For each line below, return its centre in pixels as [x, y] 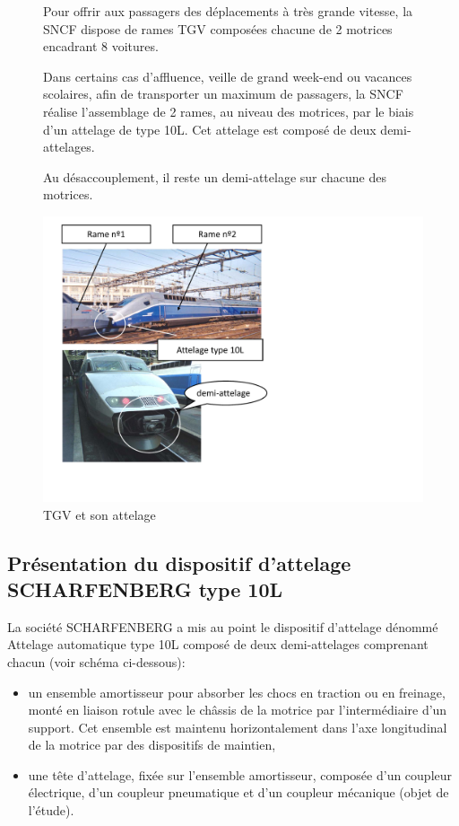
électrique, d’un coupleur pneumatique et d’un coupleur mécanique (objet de [238, 792]
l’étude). [51, 810]
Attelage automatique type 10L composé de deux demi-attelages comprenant [218, 644]
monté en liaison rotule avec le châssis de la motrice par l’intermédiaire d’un [238, 710]
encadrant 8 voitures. [101, 46]
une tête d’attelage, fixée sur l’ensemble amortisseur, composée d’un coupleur [240, 774]
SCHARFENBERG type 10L [145, 589]
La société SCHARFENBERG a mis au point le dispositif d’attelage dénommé [223, 626]
